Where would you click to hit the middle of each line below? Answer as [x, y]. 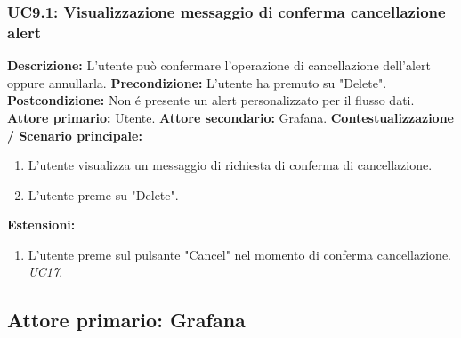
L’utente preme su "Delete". [103, 194]
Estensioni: [41, 225]
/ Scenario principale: [75, 135]
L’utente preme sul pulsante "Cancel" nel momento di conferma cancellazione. [239, 254]
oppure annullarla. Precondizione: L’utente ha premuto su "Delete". [197, 82]
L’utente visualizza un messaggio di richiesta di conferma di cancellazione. [230, 165]
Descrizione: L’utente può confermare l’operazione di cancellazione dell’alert [219, 65]
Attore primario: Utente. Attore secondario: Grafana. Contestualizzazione [230, 117]
